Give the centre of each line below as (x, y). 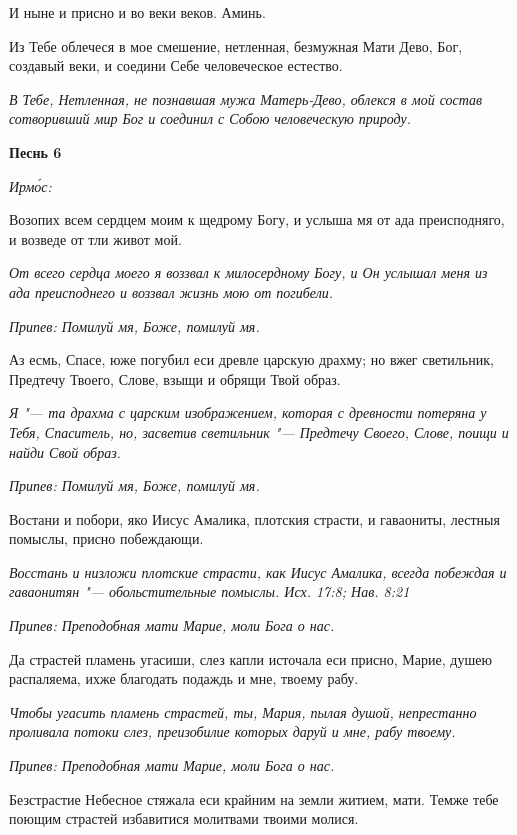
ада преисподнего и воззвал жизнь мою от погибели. (171, 291)
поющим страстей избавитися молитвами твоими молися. (184, 818)
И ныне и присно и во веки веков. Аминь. (137, 12)
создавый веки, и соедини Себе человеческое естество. (176, 65)
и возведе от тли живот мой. (95, 238)
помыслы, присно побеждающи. (106, 538)
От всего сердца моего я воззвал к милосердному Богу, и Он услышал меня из (248, 272)
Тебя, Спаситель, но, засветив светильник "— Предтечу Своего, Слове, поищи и (259, 431)
